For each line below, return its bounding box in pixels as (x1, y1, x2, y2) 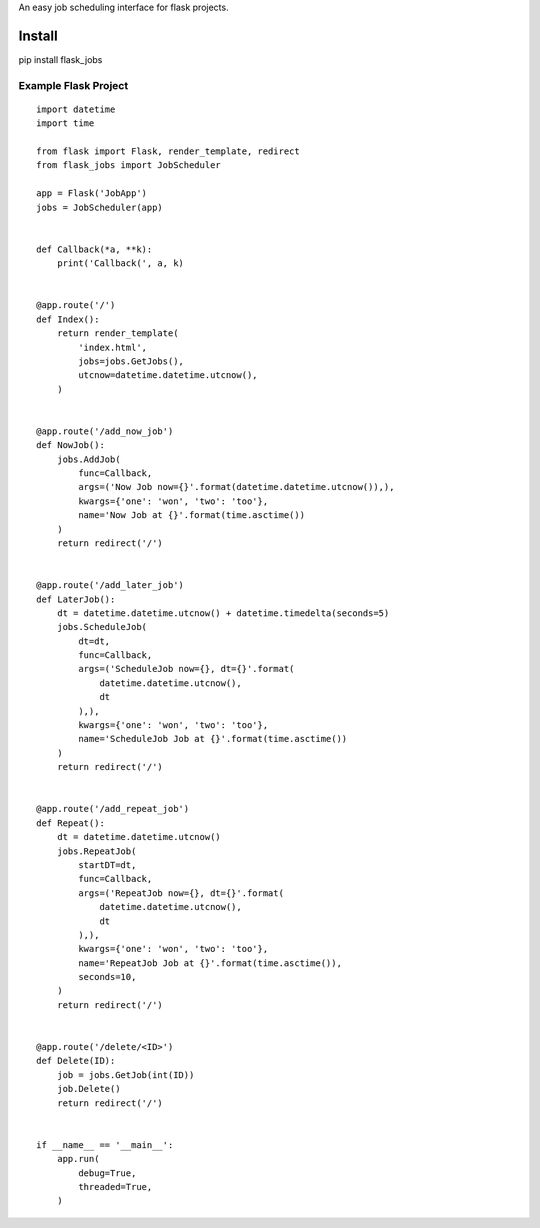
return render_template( (56, 328, 179, 339)
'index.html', (78, 341, 148, 353)
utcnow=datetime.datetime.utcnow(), (78, 370, 259, 381)
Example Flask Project (18, 78, 129, 92)
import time (36, 118, 95, 129)
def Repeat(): (36, 817, 105, 829)
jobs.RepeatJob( (56, 845, 137, 857)
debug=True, (78, 1167, 137, 1179)
